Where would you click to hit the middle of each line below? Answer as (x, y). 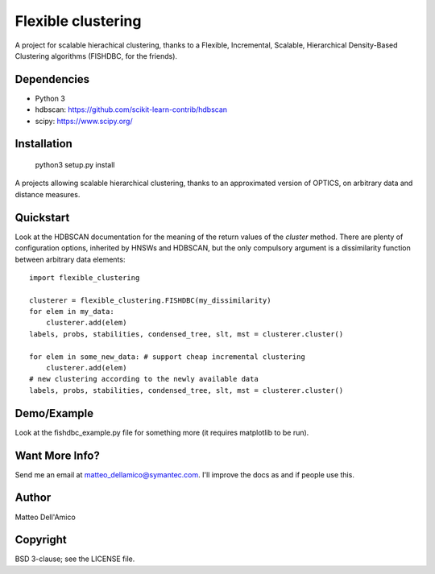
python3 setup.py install (75, 165)
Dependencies (52, 79)
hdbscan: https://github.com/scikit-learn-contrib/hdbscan (131, 109)
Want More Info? (57, 455)
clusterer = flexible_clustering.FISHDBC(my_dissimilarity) (150, 300)
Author (33, 498)
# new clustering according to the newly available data (144, 379)
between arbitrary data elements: (70, 259)
